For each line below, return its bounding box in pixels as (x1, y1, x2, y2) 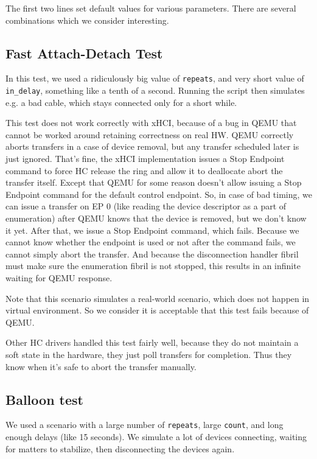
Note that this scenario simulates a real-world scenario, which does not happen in (5, 292, 310, 304)
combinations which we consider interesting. (5, 13, 169, 26)
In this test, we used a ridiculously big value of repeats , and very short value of (5, 72, 304, 85)
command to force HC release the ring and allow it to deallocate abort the (5, 164, 283, 177)
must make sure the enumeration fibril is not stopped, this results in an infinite (5, 259, 301, 272)
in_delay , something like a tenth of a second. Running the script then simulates (5, 84, 305, 97)
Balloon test (5, 390, 83, 408)
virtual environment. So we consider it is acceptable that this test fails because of (5, 304, 309, 317)
